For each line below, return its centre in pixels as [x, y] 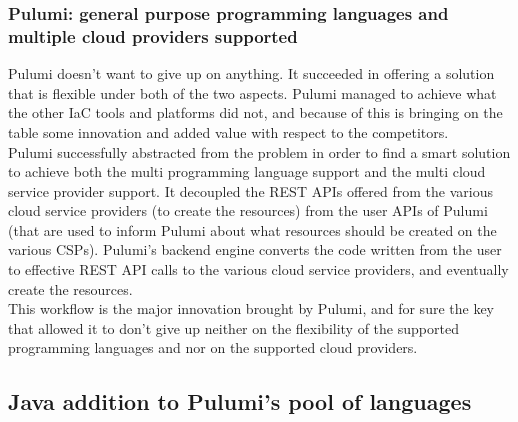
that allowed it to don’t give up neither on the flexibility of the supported [233, 327]
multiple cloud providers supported [153, 35]
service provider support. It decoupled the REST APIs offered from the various [250, 190]
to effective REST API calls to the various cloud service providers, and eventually [258, 269]
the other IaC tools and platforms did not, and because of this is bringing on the [255, 112]
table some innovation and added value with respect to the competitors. [228, 131]
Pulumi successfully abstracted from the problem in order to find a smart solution [259, 151]
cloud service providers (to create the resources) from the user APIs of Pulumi [248, 210]
